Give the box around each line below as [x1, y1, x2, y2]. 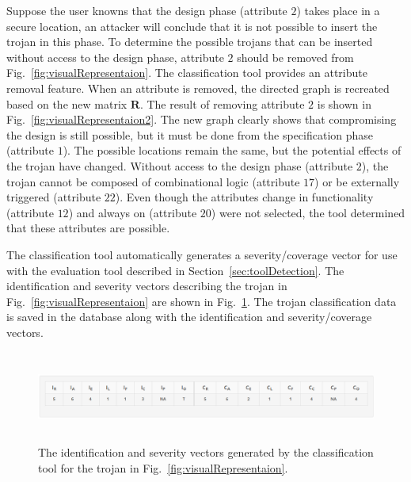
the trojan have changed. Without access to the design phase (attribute [6, 157, 353, 174]
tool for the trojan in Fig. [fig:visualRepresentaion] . [38, 460, 288, 476]
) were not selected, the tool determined [211, 204, 405, 220]
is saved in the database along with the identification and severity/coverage [6, 308, 372, 325]
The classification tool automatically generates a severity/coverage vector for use [6, 246, 398, 262]
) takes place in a [296, 2, 380, 18]
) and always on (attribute [68, 204, 197, 220]
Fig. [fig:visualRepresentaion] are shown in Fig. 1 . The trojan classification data [6, 293, 397, 309]
